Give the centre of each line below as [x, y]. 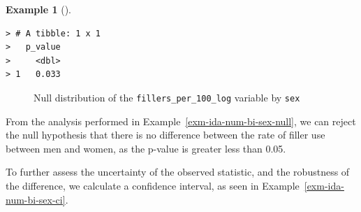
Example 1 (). [38, 9]
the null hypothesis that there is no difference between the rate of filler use [165, 135]
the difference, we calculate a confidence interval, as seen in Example [153, 185]
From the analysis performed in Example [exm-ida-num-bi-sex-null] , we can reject [181, 121]
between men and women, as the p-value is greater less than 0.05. [146, 148]
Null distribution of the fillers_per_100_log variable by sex [167, 97]
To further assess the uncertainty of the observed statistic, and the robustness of [178, 172]
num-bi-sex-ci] [36, 199]
